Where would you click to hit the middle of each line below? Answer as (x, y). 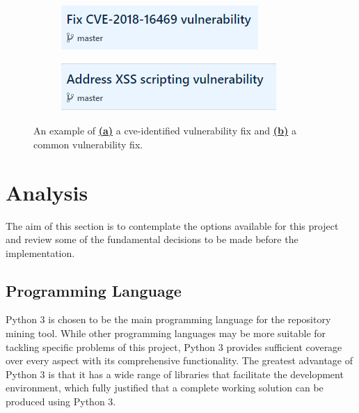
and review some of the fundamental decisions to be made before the (152, 239)
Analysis (47, 192)
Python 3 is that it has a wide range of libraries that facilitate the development (175, 374)
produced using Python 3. (61, 402)
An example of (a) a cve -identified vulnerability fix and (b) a (165, 131)
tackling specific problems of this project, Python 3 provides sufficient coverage (174, 346)
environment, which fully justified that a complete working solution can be (165, 388)
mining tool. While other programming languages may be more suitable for (166, 333)
